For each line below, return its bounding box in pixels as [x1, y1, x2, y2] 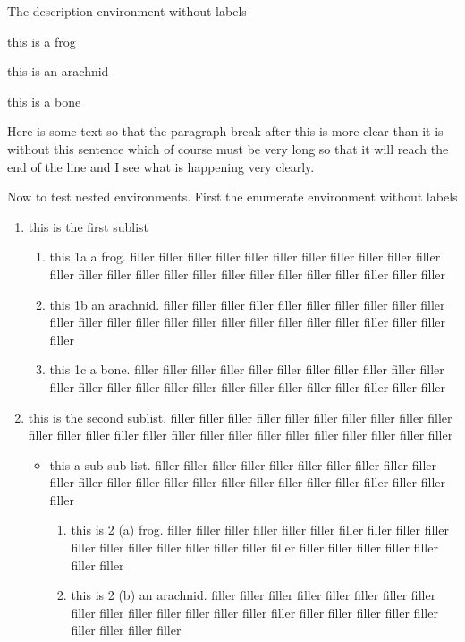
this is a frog [7, 31, 76, 50]
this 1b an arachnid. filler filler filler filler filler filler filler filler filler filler [49, 295, 445, 313]
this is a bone [7, 91, 81, 110]
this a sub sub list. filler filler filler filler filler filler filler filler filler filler [49, 455, 437, 474]
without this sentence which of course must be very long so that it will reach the [7, 139, 449, 158]
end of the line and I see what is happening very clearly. [7, 157, 315, 175]
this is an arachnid [7, 62, 109, 81]
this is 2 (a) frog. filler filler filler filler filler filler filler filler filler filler [71, 520, 449, 539]
